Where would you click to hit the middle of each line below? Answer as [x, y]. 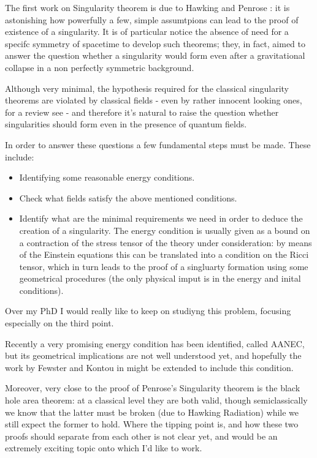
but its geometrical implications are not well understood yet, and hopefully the [153, 355]
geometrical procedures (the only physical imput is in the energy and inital [160, 278]
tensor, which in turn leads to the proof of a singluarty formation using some [164, 266]
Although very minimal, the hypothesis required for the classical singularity [147, 88]
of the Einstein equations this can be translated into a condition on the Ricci [164, 254]
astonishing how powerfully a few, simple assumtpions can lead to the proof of [152, 19]
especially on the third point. [59, 323]
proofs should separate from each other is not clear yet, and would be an [141, 436]
